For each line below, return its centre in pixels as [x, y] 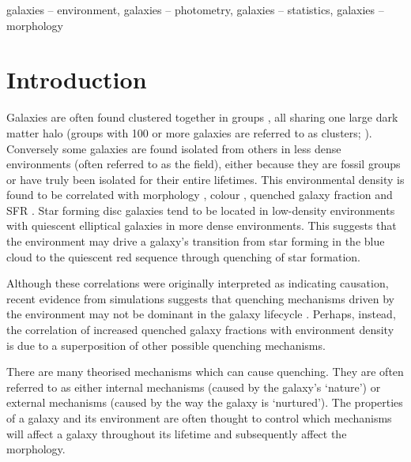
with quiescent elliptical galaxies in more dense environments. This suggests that [202, 225]
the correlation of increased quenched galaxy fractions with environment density [200, 330]
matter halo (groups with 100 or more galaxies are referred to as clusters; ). [189, 132]
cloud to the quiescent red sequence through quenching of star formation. [184, 256]
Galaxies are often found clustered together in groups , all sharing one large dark [202, 117]
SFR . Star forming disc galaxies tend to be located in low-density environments [201, 210]
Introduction [77, 79]
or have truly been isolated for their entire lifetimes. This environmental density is [205, 179]
